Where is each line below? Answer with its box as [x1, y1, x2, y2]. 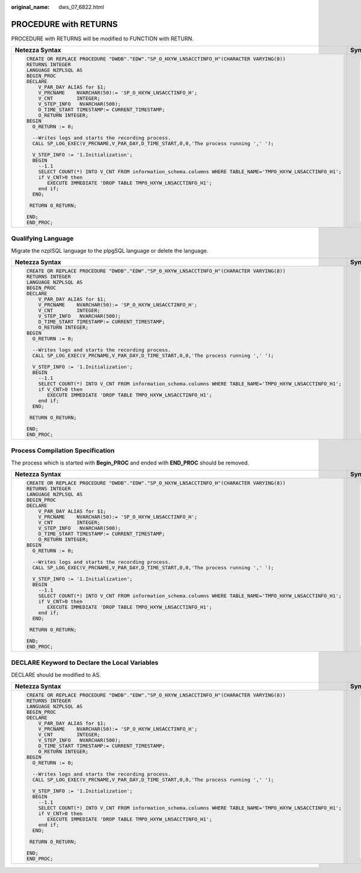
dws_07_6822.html [58, 4, 105, 10]
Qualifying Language [11, 235, 74, 243]
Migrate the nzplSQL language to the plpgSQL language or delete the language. [11, 247, 209, 254]
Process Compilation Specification [11, 446, 115, 455]
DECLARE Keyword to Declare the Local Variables [11, 659, 159, 667]
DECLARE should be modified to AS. [11, 671, 101, 678]
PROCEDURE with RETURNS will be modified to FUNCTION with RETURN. [11, 35, 194, 42]
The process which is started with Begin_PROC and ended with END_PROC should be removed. [11, 459, 250, 466]
